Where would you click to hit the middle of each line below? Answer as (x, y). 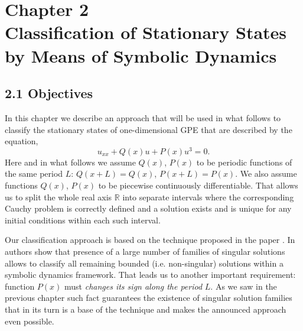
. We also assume (266, 173)
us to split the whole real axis (58, 197)
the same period (34, 173)
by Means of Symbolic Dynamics (141, 55)
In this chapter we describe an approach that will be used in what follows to (143, 117)
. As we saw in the (244, 286)
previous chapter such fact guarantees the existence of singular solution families (149, 298)
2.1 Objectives (49, 93)
